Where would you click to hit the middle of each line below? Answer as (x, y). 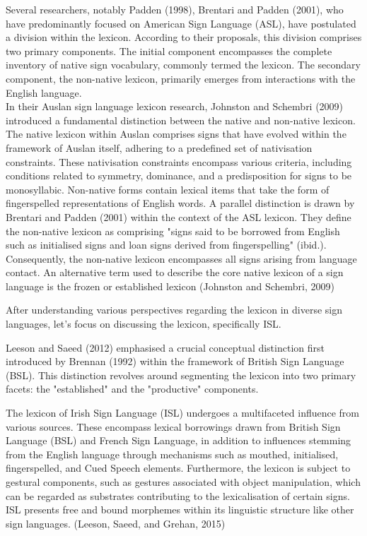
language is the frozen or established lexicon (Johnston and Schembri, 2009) (170, 286)
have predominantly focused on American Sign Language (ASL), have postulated (181, 23)
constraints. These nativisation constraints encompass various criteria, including (179, 161)
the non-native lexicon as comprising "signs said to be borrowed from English (173, 231)
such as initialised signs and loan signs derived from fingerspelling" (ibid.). (166, 245)
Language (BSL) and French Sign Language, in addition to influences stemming (179, 440)
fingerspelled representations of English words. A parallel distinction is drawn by (180, 203)
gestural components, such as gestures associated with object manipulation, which (183, 482)
